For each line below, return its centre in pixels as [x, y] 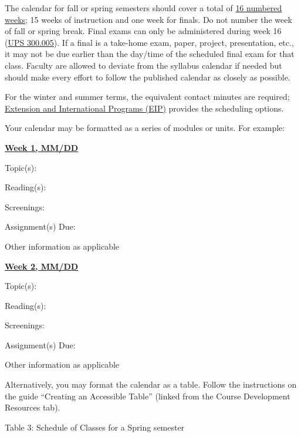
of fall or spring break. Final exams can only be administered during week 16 [143, 31]
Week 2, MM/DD [42, 266]
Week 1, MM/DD [42, 147]
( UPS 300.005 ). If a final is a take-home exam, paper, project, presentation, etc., [149, 42]
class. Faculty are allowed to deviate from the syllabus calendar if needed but [143, 65]
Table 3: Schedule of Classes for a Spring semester [95, 427]
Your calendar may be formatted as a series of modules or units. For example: [145, 128]
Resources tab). [33, 407]
